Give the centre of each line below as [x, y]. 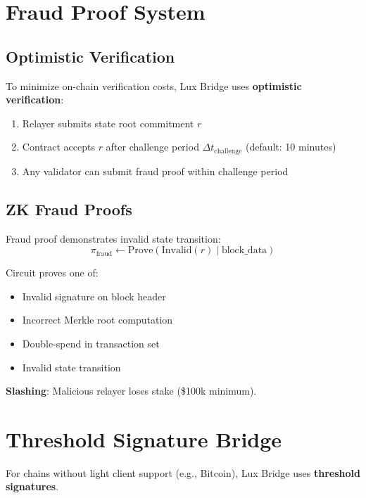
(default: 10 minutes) [291, 147]
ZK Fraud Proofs [69, 209]
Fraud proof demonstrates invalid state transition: [113, 238]
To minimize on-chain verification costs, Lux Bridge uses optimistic [154, 85]
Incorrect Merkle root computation [97, 320]
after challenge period [152, 147]
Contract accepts [58, 147]
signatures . [32, 486]
